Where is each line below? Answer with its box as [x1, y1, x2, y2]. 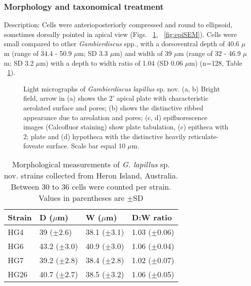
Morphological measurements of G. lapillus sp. [12, 158, 170, 170]
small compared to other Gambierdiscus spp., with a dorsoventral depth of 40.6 [4, 38, 239, 49]
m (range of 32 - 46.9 [178, 48, 241, 58]
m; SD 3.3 [78, 48, 108, 58]
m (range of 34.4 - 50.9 [4, 48, 72, 58]
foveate [23, 141, 44, 151]
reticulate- [188, 131, 219, 141]
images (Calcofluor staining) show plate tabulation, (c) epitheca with [23, 122, 229, 132]
